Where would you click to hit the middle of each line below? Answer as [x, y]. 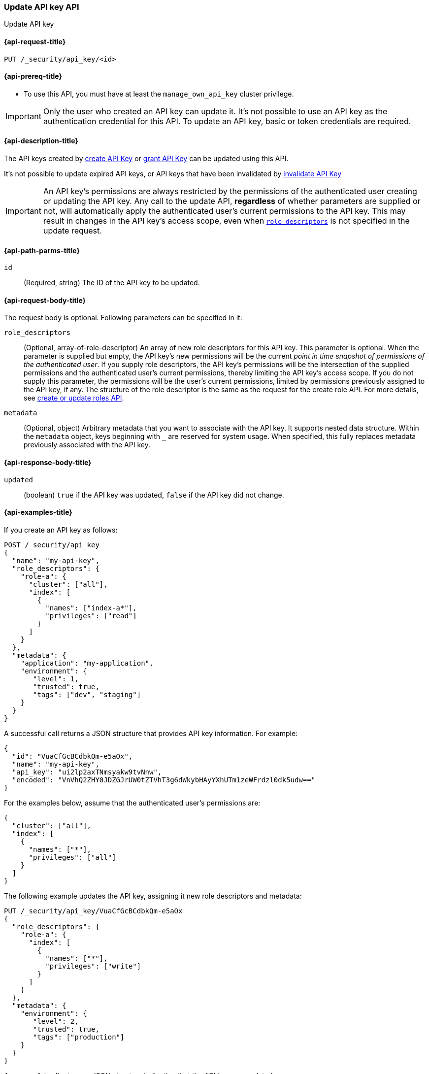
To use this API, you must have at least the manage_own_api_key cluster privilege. [159, 94]
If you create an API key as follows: [61, 530]
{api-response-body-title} [48, 463]
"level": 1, [56, 679]
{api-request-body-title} [45, 300]
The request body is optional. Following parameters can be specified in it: [123, 318]
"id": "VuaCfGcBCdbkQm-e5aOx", [72, 756]
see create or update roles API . [74, 398]
